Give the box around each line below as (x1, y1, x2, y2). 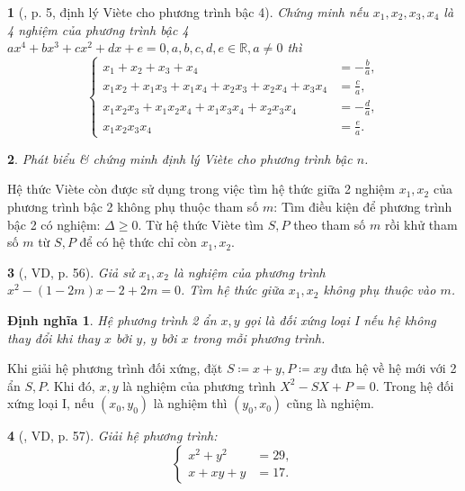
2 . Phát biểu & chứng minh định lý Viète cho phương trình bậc (7, 149, 353, 168)
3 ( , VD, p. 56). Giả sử (7, 262, 135, 281)
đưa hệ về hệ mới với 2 (331, 359, 457, 377)
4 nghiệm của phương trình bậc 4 (7, 20, 189, 39)
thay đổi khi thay (7, 328, 101, 347)
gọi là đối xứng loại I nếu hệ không (244, 310, 436, 329)
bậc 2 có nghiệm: (7, 214, 101, 233)
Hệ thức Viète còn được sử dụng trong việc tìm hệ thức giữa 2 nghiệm (7, 179, 395, 198)
